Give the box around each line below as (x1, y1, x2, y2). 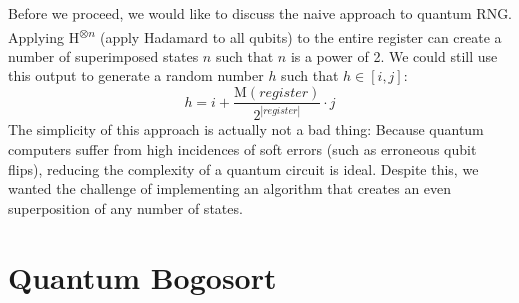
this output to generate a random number (8, 65, 264, 86)
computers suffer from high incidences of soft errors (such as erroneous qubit (8, 138, 477, 159)
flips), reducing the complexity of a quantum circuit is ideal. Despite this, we (8, 158, 479, 179)
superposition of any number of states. (8, 197, 243, 218)
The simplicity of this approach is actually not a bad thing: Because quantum (8, 119, 484, 140)
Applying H (8, 26, 80, 47)
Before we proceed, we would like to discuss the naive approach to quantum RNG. (8, 3, 513, 23)
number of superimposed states (8, 45, 199, 66)
